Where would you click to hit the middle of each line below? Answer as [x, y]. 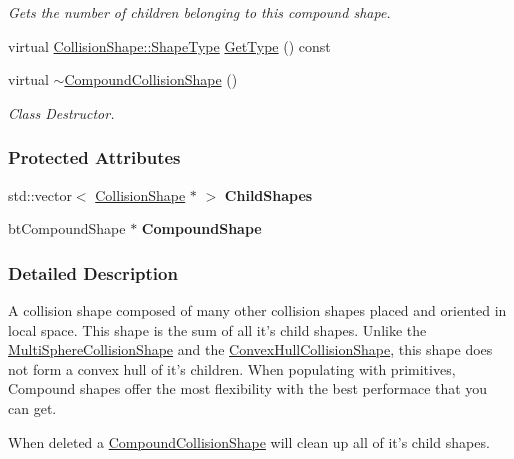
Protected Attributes [94, 157]
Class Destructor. [61, 112]
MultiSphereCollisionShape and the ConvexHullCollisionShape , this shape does [250, 349]
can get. [32, 407]
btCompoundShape [67, 228]
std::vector [40, 194]
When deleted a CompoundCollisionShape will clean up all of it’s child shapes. [249, 441]
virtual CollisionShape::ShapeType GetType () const [169, 45]
